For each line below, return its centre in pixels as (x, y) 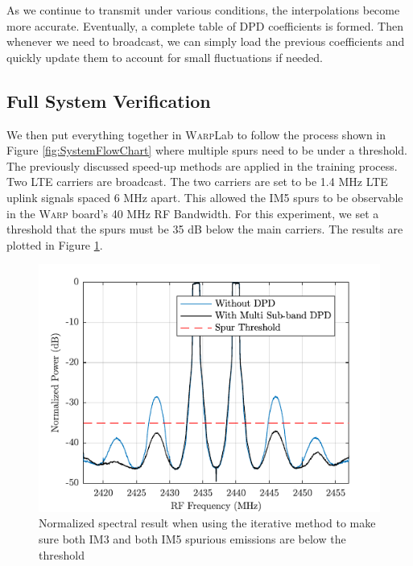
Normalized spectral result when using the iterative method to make (207, 523)
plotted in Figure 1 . (55, 244)
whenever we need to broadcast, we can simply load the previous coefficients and (206, 41)
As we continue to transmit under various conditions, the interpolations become (203, 10)
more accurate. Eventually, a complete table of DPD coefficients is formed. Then (205, 25)
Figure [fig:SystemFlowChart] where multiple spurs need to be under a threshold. (207, 150)
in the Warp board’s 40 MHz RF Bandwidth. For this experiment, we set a (193, 213)
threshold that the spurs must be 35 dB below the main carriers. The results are (205, 229)
